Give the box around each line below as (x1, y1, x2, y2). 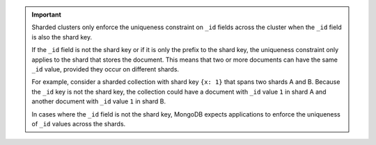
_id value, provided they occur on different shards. (31, 65, 180, 73)
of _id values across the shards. (31, 119, 126, 128)
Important (31, 10, 62, 19)
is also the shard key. (31, 33, 93, 41)
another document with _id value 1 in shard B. (31, 97, 166, 105)
